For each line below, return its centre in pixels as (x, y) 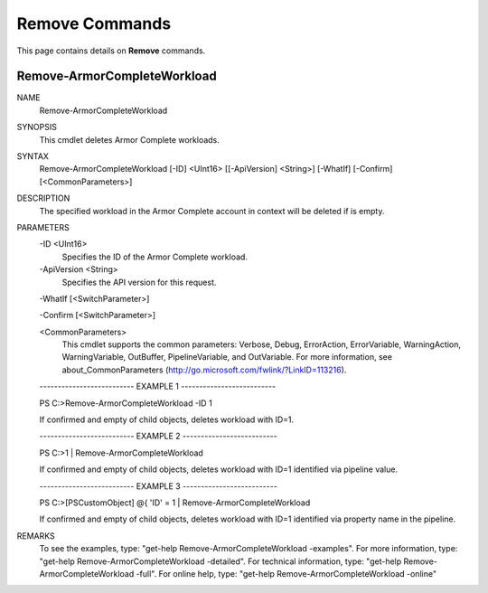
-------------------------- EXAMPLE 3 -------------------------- (158, 486)
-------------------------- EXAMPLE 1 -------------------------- (157, 386)
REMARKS (36, 536)
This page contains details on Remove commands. (111, 51)
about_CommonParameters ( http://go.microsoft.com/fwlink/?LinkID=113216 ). (204, 370)
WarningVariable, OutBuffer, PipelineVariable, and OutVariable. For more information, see (227, 357)
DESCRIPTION (43, 198)
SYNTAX (33, 156)
